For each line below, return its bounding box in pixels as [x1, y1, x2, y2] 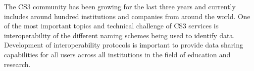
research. [4, 59, 31, 69]
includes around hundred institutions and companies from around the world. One [4, 11, 251, 21]
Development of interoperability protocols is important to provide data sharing [4, 40, 243, 50]
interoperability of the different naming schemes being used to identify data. [4, 30, 235, 40]
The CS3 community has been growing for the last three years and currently [4, 1, 236, 11]
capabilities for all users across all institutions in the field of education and [4, 49, 231, 59]
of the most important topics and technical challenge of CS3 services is [4, 21, 219, 31]
